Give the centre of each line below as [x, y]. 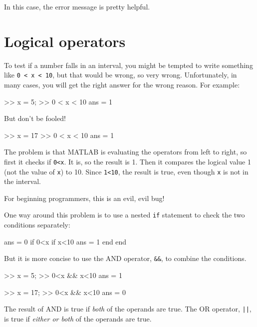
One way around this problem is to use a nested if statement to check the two [125, 215]
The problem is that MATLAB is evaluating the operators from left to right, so [126, 152]
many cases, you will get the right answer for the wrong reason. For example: [122, 84]
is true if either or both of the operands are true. [78, 318]
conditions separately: [37, 225]
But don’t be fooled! [35, 118]
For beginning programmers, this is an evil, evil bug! [84, 198]
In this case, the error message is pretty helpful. [77, 6]
